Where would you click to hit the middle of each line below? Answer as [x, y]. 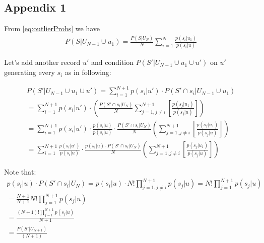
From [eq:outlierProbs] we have [52, 28]
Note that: [20, 172]
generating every [29, 72]
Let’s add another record [42, 62]
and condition [112, 62]
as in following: [88, 72]
